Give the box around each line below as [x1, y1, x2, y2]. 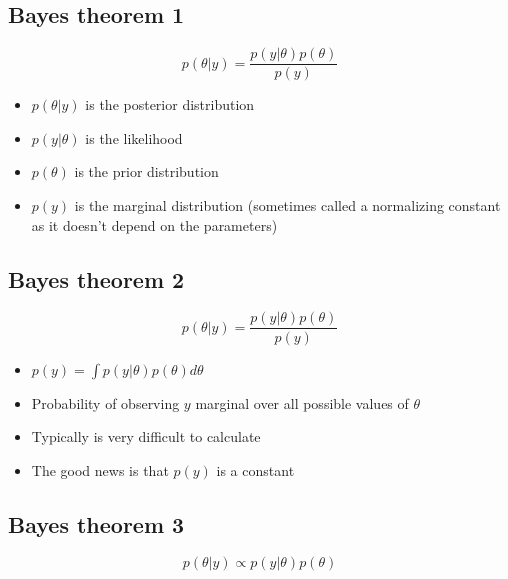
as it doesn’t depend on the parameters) [31, 214, 278, 235]
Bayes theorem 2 [8, 263, 185, 294]
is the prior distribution [74, 161, 219, 182]
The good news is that [31, 459, 169, 480]
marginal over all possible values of [195, 392, 409, 413]
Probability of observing [31, 392, 180, 413]
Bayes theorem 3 [8, 508, 185, 539]
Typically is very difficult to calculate [31, 426, 261, 447]
